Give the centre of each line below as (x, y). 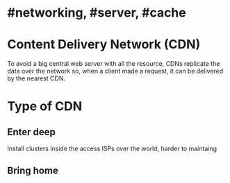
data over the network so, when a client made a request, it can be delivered (115, 71)
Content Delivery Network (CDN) (104, 45)
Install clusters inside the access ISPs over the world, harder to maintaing (112, 149)
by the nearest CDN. (36, 78)
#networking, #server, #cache (97, 13)
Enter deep (31, 132)
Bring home (33, 170)
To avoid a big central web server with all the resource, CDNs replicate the (114, 64)
